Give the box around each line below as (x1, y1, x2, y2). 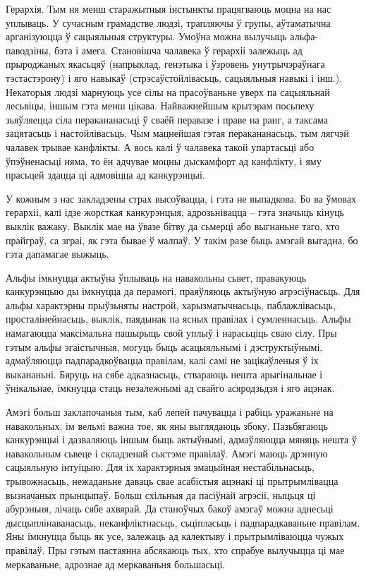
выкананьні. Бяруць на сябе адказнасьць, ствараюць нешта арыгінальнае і (6, 366, 323, 381)
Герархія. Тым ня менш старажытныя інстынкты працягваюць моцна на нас (6, 1, 331, 16)
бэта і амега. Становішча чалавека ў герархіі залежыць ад (54, 42, 303, 57)
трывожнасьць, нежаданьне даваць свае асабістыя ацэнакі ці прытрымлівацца (6, 474, 338, 488)
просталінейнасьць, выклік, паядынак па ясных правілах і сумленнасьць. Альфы (6, 311, 351, 326)
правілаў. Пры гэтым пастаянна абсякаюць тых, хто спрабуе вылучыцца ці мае (6, 542, 345, 557)
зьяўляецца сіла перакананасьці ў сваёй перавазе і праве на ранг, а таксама (6, 112, 328, 126)
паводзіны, (6, 42, 51, 57)
